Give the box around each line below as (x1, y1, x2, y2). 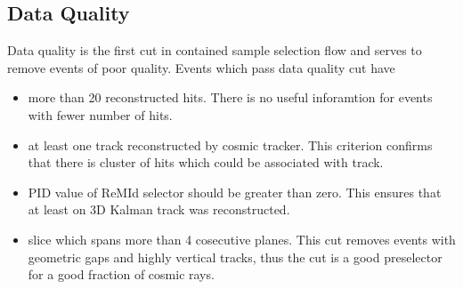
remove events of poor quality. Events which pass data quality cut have (7, 58, 395, 76)
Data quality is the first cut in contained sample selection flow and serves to (7, 41, 422, 60)
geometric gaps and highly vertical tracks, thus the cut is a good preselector (28, 247, 443, 266)
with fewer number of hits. (28, 105, 173, 124)
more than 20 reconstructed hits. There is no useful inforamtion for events (28, 88, 433, 107)
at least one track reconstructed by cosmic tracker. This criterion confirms (28, 135, 433, 154)
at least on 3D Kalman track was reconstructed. (28, 200, 290, 219)
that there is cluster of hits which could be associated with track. (28, 153, 384, 172)
